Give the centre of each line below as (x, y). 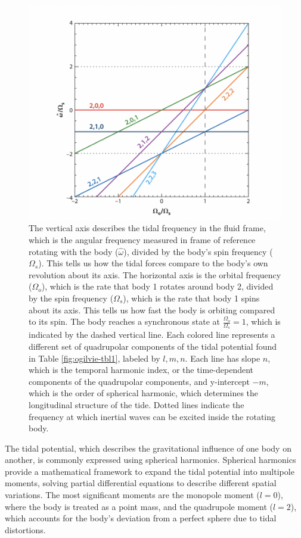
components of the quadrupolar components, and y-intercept (139, 381)
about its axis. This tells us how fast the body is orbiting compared (152, 310)
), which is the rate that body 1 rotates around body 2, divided (157, 286)
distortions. (25, 529)
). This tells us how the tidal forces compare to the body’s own (153, 263)
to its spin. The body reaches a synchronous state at (124, 321)
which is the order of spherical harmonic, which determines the (144, 393)
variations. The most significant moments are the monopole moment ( (132, 495)
